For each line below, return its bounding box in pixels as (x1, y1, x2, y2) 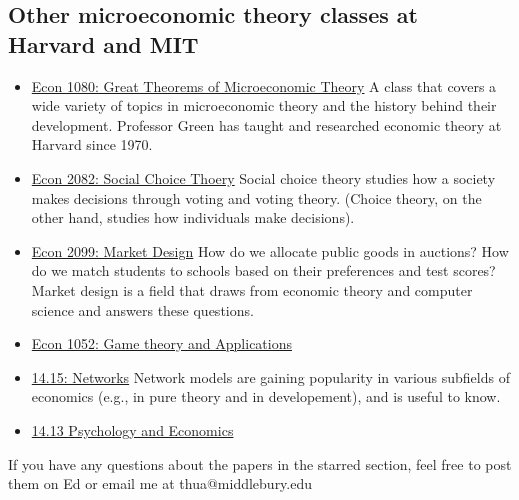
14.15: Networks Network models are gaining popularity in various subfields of (31, 366, 510, 387)
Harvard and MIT (8, 28, 199, 59)
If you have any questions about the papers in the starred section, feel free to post (8, 453, 512, 474)
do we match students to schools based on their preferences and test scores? (31, 260, 496, 281)
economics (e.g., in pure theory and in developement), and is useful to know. (31, 386, 501, 407)
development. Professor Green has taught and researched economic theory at (31, 114, 502, 135)
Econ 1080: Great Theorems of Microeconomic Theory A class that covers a (31, 75, 497, 96)
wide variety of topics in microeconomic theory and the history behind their (31, 95, 497, 116)
